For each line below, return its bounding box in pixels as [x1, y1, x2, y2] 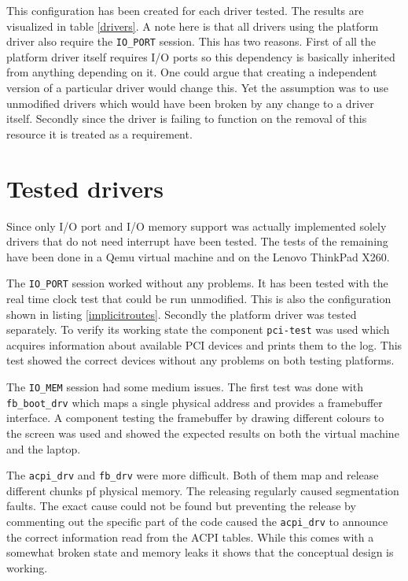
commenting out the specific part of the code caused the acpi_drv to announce [6, 513, 388, 529]
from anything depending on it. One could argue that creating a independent [6, 64, 377, 80]
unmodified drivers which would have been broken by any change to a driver [6, 94, 374, 111]
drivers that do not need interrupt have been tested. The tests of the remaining [6, 233, 388, 250]
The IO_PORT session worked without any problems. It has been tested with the [6, 275, 388, 291]
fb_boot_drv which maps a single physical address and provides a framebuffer [6, 394, 383, 410]
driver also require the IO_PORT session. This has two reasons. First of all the [6, 33, 377, 50]
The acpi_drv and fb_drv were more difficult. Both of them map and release [6, 467, 379, 483]
